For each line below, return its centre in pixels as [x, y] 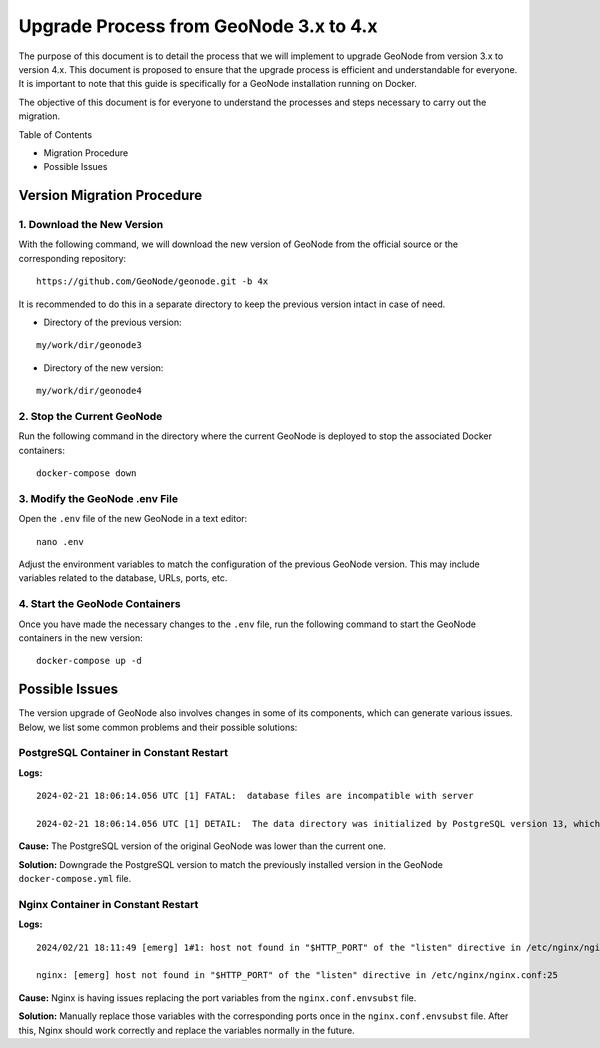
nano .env [60, 541]
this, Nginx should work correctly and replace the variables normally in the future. [186, 1030]
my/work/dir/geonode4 [89, 391]
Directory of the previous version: [112, 322]
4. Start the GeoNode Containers [99, 604]
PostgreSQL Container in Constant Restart [123, 753]
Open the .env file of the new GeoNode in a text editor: [133, 519]
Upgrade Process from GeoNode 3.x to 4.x [198, 26]
